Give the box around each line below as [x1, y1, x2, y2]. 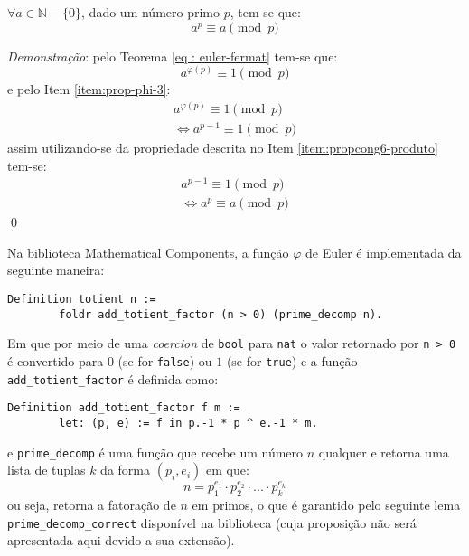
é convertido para [7, 352, 104, 371]
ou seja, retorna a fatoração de [7, 495, 176, 514]
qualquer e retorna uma [318, 442, 449, 461]
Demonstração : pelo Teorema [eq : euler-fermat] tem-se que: [7, 46, 338, 65]
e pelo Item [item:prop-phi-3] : [7, 80, 171, 99]
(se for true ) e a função [226, 352, 358, 371]
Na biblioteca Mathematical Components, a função [7, 242, 289, 261]
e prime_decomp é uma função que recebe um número [7, 442, 304, 461]
